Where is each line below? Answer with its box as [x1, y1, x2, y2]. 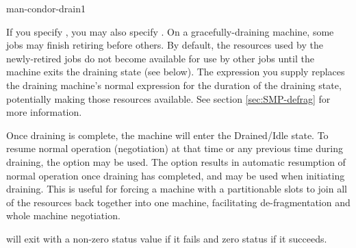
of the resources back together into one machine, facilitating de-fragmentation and [6, 195, 351, 209]
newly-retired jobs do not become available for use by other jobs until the [6, 51, 314, 65]
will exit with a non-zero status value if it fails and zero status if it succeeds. [6, 231, 327, 245]
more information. [6, 105, 82, 119]
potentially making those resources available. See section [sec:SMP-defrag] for [6, 91, 331, 106]
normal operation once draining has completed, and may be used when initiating [6, 168, 345, 182]
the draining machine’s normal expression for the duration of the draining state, [6, 77, 342, 92]
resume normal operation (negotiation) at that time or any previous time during [6, 141, 343, 156]
